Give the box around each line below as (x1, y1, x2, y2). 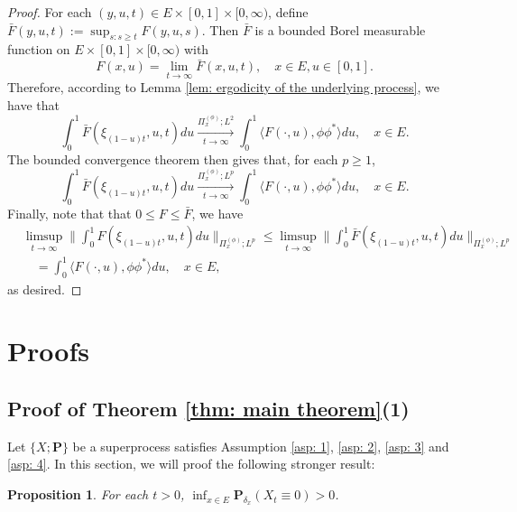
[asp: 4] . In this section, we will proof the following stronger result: (7, 454, 375, 473)
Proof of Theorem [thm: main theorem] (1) (7, 395, 410, 423)
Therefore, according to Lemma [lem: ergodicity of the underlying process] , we (7, 78, 439, 97)
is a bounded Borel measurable (254, 20, 426, 39)
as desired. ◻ (7, 279, 82, 298)
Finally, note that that (7, 203, 132, 222)
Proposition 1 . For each (7, 485, 149, 504)
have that (7, 96, 60, 115)
